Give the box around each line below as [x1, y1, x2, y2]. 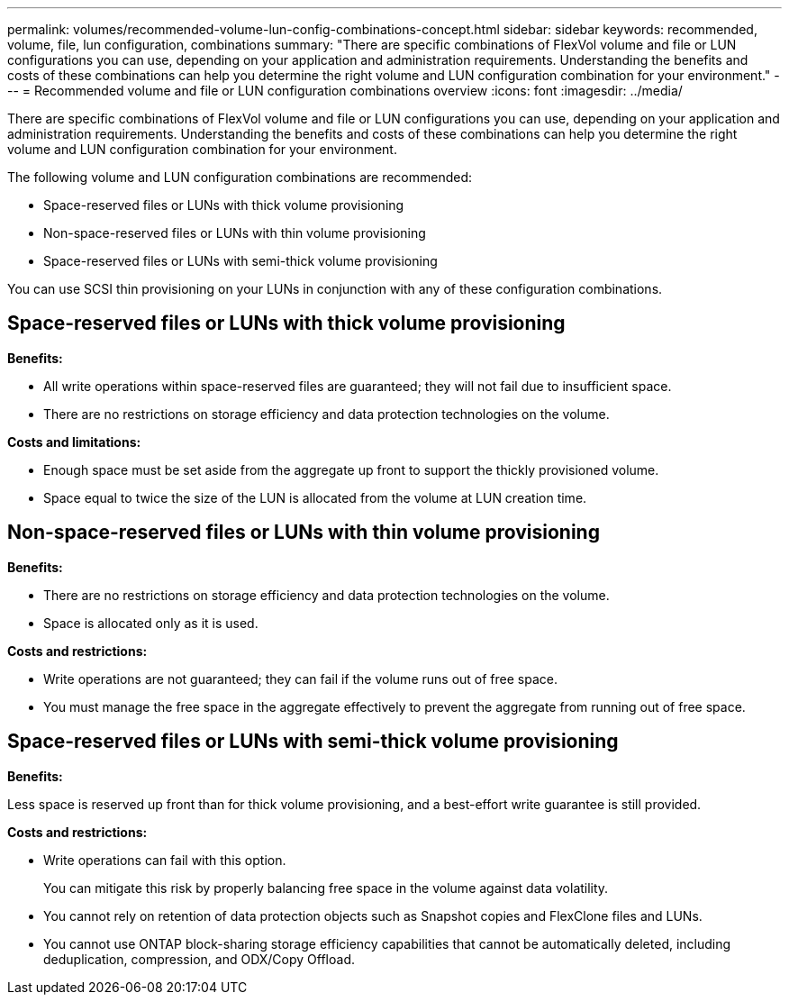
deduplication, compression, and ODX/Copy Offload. [43, 951, 355, 967]
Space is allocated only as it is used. [43, 615, 258, 631]
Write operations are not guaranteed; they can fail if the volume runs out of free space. [43, 670, 558, 687]
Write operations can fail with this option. [43, 852, 286, 868]
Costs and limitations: [7, 433, 141, 450]
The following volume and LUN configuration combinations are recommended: [7, 169, 473, 185]
